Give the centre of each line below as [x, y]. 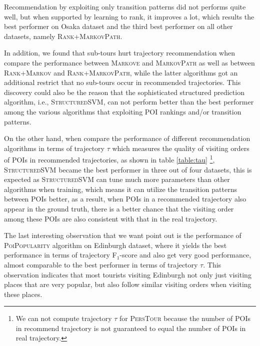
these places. [23, 294]
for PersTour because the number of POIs [185, 318]
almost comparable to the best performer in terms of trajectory [101, 264]
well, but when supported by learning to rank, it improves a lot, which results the [129, 16]
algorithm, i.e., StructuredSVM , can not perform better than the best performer [129, 102]
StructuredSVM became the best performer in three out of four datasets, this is [128, 169]
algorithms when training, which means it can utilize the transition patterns [120, 189]
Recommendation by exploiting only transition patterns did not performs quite [125, 6]
